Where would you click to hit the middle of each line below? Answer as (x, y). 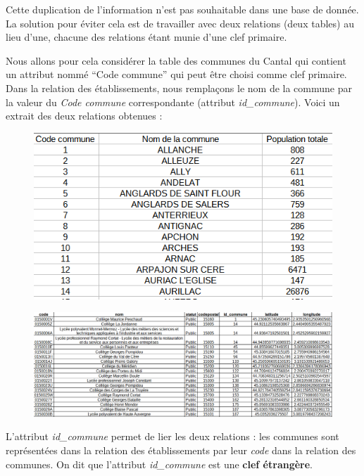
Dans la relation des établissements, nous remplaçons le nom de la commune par (179, 88)
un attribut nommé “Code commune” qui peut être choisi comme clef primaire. (176, 74)
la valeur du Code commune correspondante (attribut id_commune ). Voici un (173, 102)
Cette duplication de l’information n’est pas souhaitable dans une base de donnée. (182, 9)
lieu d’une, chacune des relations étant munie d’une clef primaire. (146, 37)
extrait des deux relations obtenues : (84, 116)
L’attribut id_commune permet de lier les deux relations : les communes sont (172, 436)
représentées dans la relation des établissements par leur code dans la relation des (181, 450)
